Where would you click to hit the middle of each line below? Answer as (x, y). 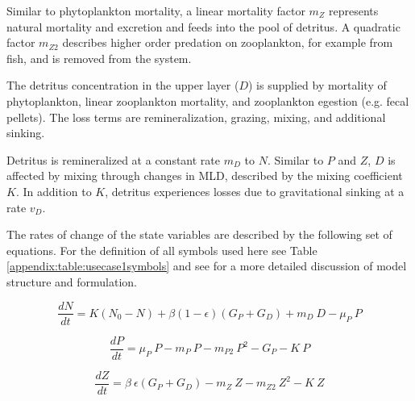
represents (353, 10)
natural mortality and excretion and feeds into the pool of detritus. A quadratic (203, 26)
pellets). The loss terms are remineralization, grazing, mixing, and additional (196, 117)
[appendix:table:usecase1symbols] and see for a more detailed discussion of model (207, 266)
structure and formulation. (72, 281)
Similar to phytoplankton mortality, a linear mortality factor (156, 10)
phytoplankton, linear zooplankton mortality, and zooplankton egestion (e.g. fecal (208, 100)
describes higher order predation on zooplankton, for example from (228, 42)
